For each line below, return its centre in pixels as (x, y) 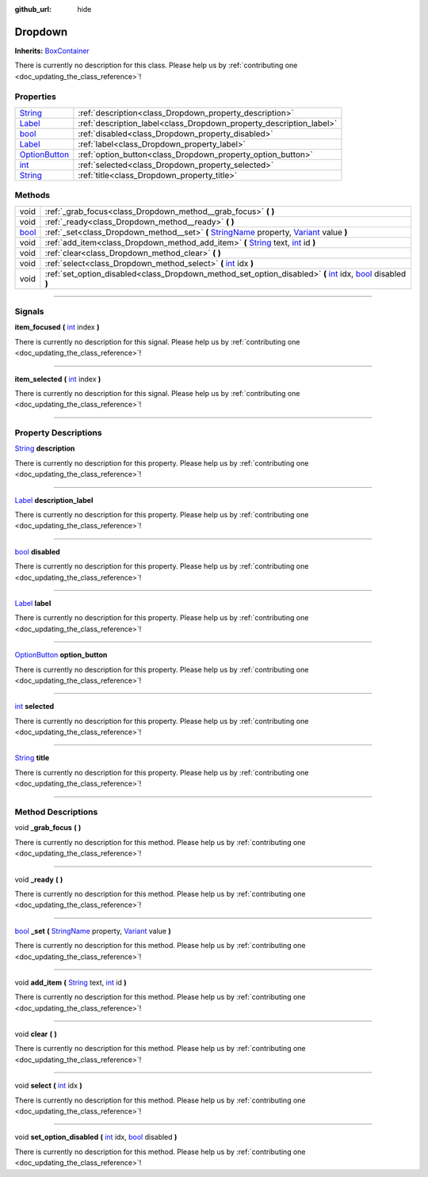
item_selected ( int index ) (58, 379)
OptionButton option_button (61, 655)
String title (32, 758)
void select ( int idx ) (48, 1086)
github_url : (33, 9)
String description (45, 448)
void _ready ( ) (39, 879)
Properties (36, 97)
